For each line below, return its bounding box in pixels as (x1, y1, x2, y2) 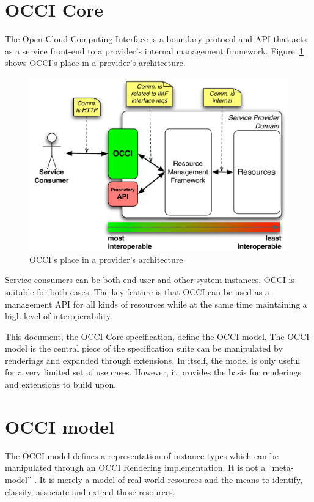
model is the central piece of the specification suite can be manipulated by (5, 342, 283, 355)
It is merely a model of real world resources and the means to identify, (39, 473, 302, 485)
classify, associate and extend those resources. (5, 485, 175, 498)
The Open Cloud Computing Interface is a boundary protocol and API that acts (5, 32, 307, 45)
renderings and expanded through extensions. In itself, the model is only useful (5, 353, 301, 366)
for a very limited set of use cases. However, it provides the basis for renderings (5, 366, 302, 378)
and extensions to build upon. (5, 378, 117, 391)
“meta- (268, 461, 294, 474)
